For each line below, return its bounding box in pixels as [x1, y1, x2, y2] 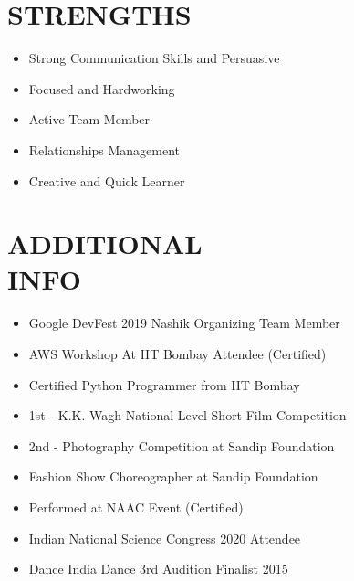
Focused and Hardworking [28, 79, 175, 98]
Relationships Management [28, 140, 181, 159]
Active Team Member [28, 110, 151, 129]
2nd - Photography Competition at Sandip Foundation [28, 436, 335, 455]
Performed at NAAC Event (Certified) [28, 497, 244, 516]
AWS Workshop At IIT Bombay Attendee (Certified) [28, 344, 327, 363]
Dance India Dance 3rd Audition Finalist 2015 [28, 559, 288, 578]
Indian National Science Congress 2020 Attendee [28, 528, 301, 547]
